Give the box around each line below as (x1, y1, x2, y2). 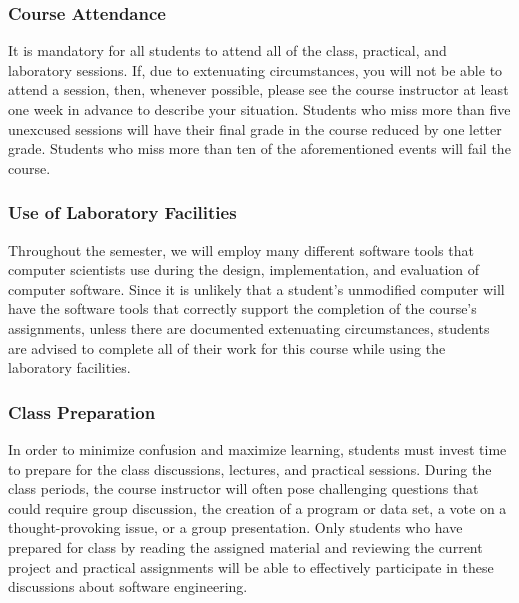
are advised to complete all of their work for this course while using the (8, 337, 446, 358)
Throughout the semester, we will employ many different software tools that (8, 239, 474, 260)
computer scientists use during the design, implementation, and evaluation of (8, 259, 480, 280)
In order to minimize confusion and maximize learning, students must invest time (8, 438, 507, 459)
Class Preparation (8, 399, 156, 424)
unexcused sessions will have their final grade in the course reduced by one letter (8, 118, 502, 139)
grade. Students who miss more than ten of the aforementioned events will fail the (8, 138, 511, 159)
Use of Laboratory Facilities (8, 200, 237, 225)
